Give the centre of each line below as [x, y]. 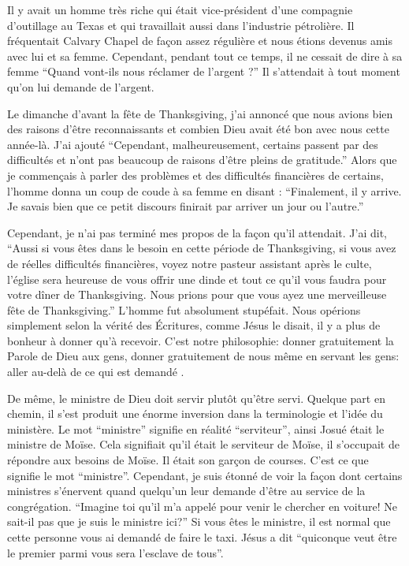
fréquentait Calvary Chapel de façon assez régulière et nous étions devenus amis [200, 41]
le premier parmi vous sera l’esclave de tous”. [115, 552]
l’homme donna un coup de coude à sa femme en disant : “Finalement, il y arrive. [204, 190]
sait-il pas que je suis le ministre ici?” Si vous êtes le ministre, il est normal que [199, 521]
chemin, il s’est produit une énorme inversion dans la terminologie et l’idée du [195, 413]
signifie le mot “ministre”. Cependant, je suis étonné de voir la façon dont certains [205, 475]
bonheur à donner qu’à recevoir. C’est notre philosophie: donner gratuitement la [201, 340]
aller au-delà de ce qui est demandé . [96, 372]
